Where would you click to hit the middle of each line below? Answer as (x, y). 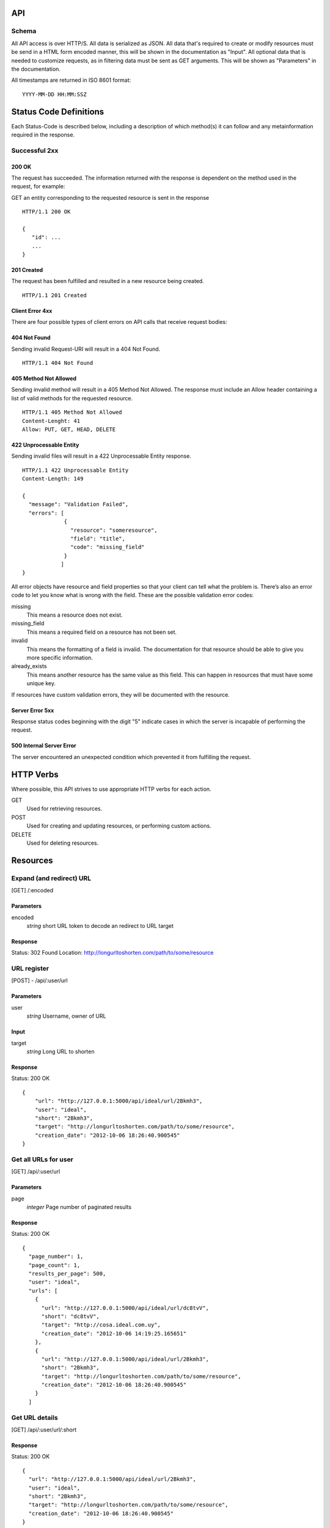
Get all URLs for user (42, 1159)
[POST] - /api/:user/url (39, 980)
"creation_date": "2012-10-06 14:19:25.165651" (114, 1333)
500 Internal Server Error (44, 746)
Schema (24, 31)
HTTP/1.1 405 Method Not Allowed (72, 412)
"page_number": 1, (56, 1257)
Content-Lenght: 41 (51, 421)
